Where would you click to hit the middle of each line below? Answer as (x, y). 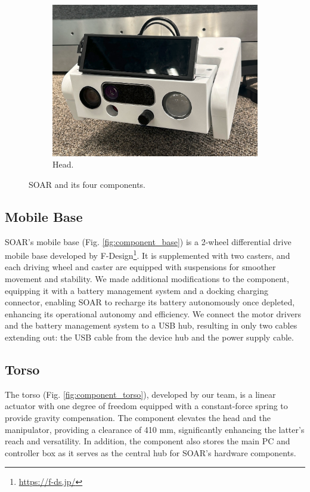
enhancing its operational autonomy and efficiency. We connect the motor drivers (153, 313)
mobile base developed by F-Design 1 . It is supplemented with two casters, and (148, 254)
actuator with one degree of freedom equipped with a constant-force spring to (146, 406)
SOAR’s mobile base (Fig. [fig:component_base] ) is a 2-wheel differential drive (148, 241)
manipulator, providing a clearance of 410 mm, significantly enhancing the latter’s (155, 429)
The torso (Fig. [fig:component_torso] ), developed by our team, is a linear (140, 394)
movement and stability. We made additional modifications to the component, (147, 279)
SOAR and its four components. (87, 184)
